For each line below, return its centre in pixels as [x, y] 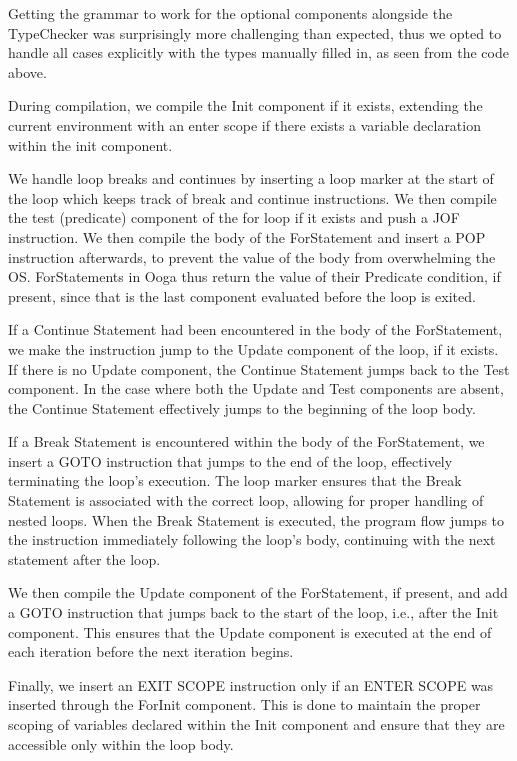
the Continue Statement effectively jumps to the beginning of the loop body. [242, 407]
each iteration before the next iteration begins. [151, 651]
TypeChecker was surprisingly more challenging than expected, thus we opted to [255, 32]
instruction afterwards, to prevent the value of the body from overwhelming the [252, 256]
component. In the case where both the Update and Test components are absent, [256, 388]
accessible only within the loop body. [121, 743]
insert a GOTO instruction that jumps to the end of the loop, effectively [230, 460]
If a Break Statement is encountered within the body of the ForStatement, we [246, 441]
